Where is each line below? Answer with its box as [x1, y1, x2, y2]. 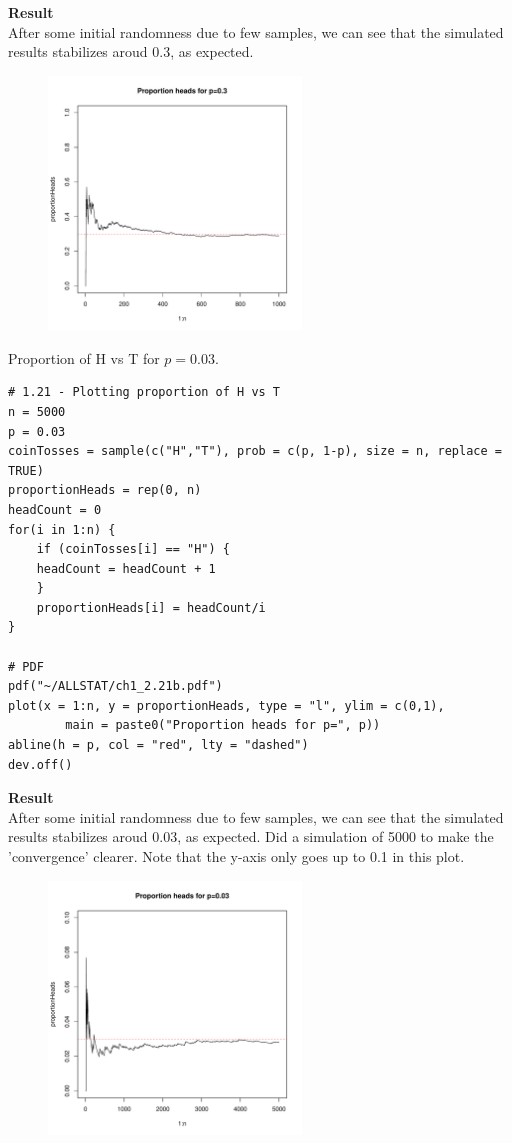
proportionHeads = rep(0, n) [8, 483, 202, 498]
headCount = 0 [8, 502, 102, 517]
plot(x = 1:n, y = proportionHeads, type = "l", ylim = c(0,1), [8, 698, 445, 713]
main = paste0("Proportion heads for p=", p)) [65, 718, 381, 733]
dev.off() [8, 757, 73, 772]
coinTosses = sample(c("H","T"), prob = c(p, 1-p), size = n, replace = [8, 444, 502, 459]
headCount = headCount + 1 [36, 561, 216, 576]
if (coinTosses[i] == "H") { [36, 542, 230, 557]
